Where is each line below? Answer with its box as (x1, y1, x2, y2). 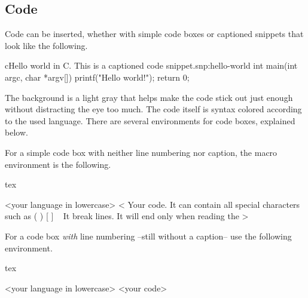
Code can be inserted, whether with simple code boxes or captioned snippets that (5, 27, 304, 40)
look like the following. (5, 39, 88, 51)
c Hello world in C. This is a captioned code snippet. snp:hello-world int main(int (5, 59, 298, 72)
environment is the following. (5, 158, 111, 170)
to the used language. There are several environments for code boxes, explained (5, 114, 295, 127)
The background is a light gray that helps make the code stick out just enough (5, 91, 293, 103)
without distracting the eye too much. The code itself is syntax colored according (5, 103, 302, 115)
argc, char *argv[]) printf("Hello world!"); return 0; (5, 70, 190, 83)
